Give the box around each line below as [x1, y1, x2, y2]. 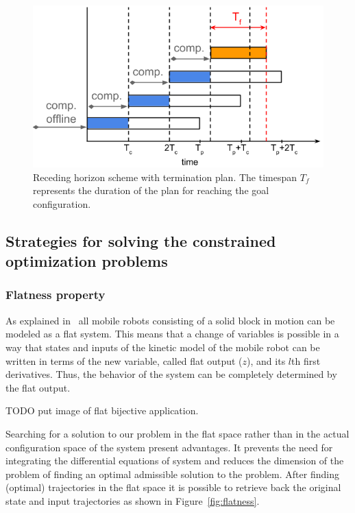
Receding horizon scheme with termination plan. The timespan [33, 169, 297, 184]
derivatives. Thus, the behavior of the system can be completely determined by [5, 367, 337, 381]
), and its [247, 353, 286, 368]
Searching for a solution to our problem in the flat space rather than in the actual [5, 426, 350, 440]
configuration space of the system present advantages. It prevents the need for [5, 440, 333, 454]
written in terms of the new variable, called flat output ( [5, 353, 243, 368]
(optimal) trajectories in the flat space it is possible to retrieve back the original [5, 480, 341, 494]
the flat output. [5, 380, 71, 394]
